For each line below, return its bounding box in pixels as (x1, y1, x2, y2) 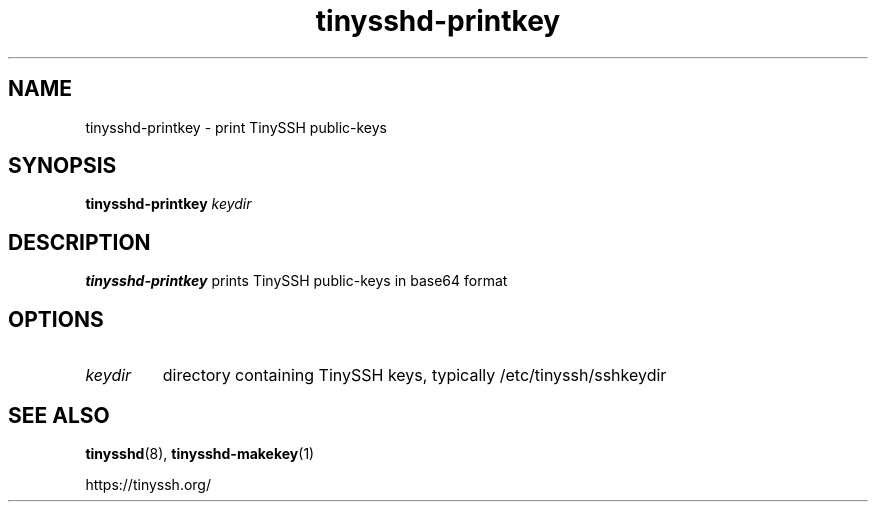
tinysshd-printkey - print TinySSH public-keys (85, 118, 388, 136)
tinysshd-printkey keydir (85, 195, 252, 213)
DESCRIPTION (8, 229, 151, 255)
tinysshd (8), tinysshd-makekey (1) (85, 444, 315, 462)
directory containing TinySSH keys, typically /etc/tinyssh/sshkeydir (162, 365, 667, 386)
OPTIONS (8, 306, 104, 332)
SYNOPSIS (8, 153, 117, 179)
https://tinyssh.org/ (85, 475, 211, 493)
